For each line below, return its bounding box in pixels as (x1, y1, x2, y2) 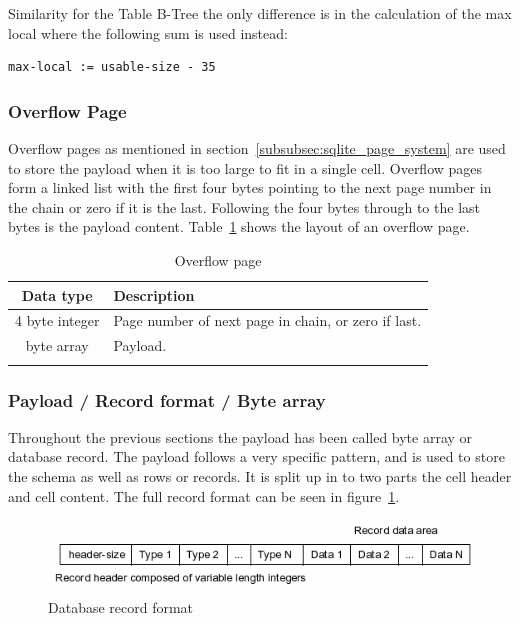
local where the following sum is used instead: (8, 22, 288, 43)
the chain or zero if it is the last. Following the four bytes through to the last (8, 196, 480, 217)
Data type (21, 284, 93, 305)
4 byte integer (15, 310, 100, 331)
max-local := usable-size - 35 (8, 60, 216, 75)
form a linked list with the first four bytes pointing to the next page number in (8, 177, 492, 198)
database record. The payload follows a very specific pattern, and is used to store (8, 446, 505, 467)
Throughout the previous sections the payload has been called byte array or (8, 426, 473, 447)
